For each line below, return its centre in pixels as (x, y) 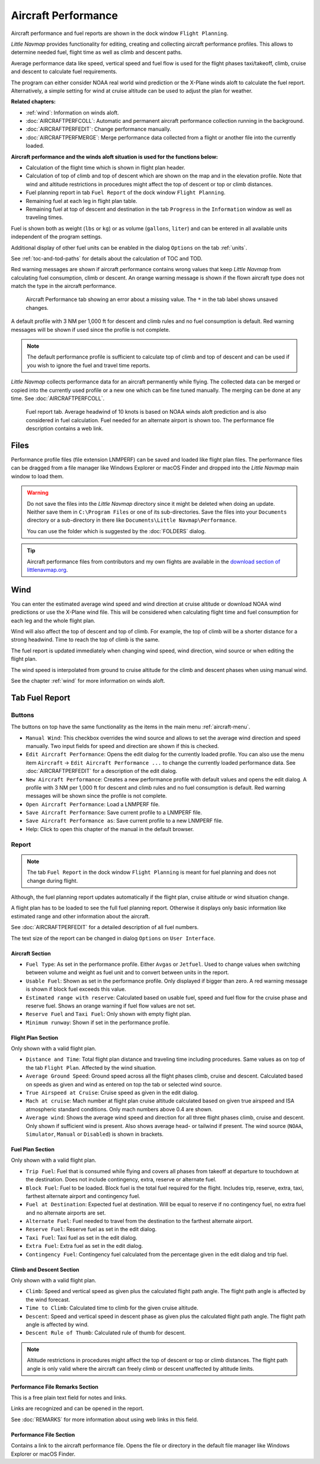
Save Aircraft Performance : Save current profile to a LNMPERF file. (114, 813)
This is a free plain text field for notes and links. (69, 1398)
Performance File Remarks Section (55, 1387)
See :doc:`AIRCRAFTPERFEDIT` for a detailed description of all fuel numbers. (105, 927)
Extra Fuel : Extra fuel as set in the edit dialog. (84, 1246)
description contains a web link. (65, 429)
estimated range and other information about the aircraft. (81, 916)
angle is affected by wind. (57, 1324)
